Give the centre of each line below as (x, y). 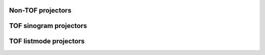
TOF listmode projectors (47, 41)
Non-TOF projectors (40, 10)
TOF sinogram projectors (48, 26)
